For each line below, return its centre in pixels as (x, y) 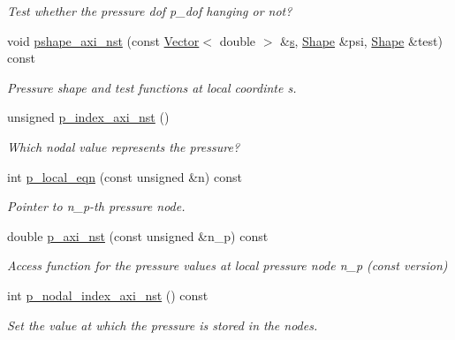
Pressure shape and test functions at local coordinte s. (152, 87)
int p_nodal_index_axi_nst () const (108, 295)
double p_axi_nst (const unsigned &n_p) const (138, 235)
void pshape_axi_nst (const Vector (103, 40)
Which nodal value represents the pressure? (124, 146)
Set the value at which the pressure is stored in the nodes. (163, 325)
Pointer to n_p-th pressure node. (96, 206)
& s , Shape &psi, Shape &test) (361, 40)
